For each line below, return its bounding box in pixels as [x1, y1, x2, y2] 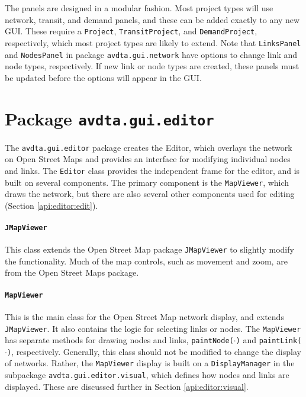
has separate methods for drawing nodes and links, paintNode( [5, 334, 234, 346]
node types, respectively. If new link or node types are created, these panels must [5, 60, 299, 72]
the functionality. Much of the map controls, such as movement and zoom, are [5, 254, 288, 267]
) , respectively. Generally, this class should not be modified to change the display [7, 345, 301, 357]
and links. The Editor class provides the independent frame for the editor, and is [5, 164, 300, 176]
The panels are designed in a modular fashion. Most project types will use [5, 2, 273, 14]
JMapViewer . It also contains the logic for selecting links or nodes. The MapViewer [5, 322, 301, 334]
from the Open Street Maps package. [5, 266, 139, 279]
